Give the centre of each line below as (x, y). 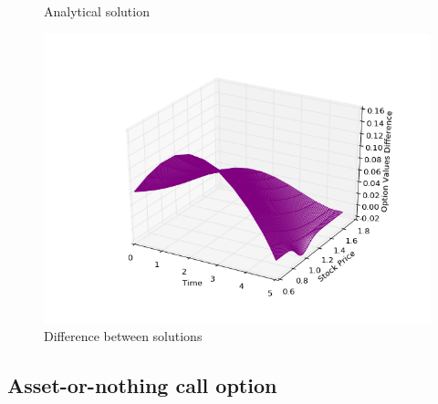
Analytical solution (97, 11)
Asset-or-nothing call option (142, 385)
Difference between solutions (123, 336)
